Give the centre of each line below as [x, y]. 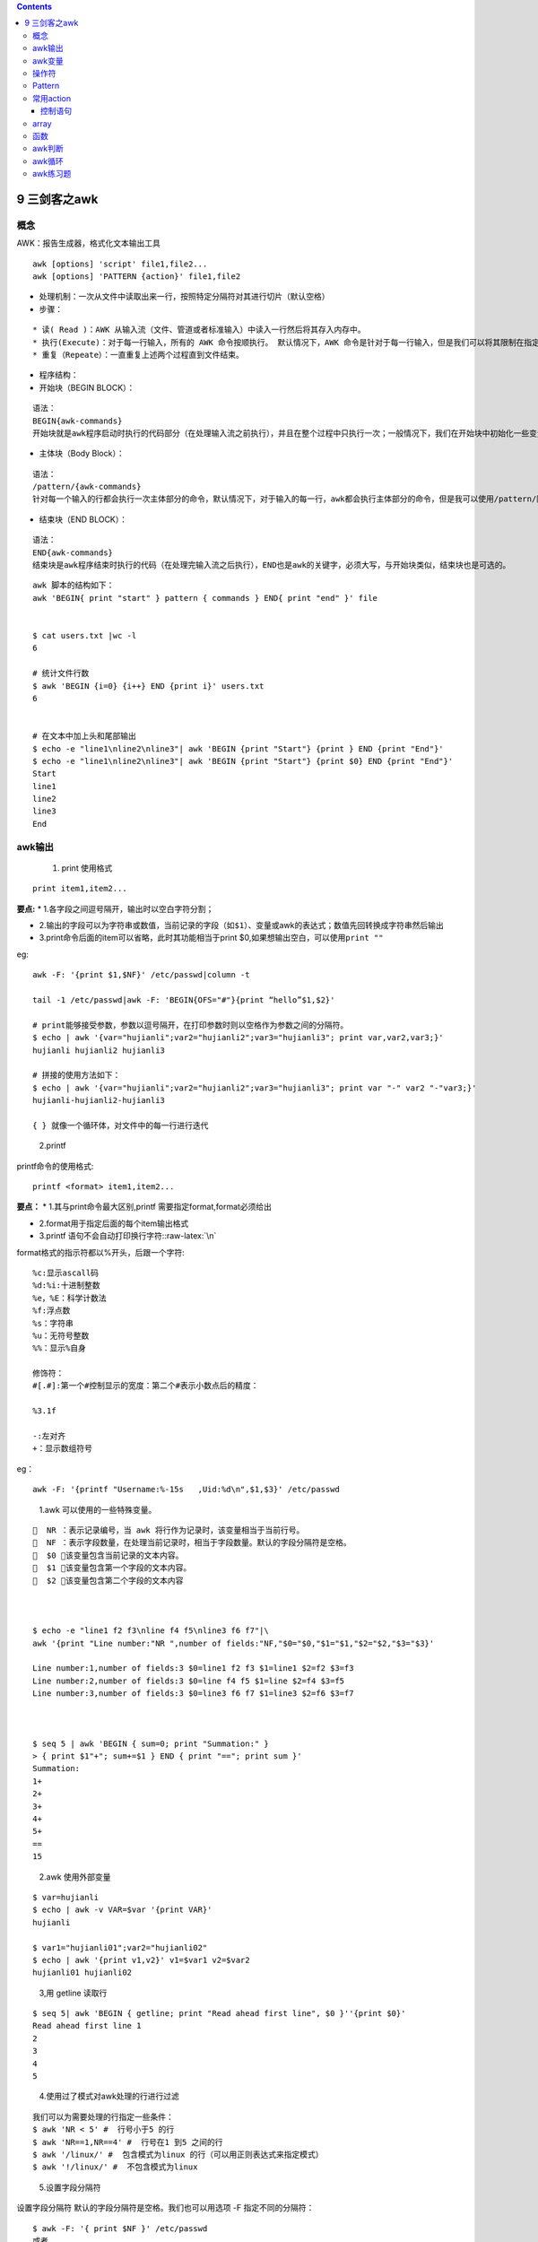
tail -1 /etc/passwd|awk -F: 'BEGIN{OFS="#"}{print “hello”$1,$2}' [184, 999]
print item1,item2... [80, 889]
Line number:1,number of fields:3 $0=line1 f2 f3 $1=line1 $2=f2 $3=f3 [193, 1668]
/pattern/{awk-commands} [87, 487]
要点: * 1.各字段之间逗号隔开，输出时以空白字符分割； [115, 908]
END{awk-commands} [73, 552]
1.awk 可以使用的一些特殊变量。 [98, 1509]
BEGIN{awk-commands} [78, 421]
